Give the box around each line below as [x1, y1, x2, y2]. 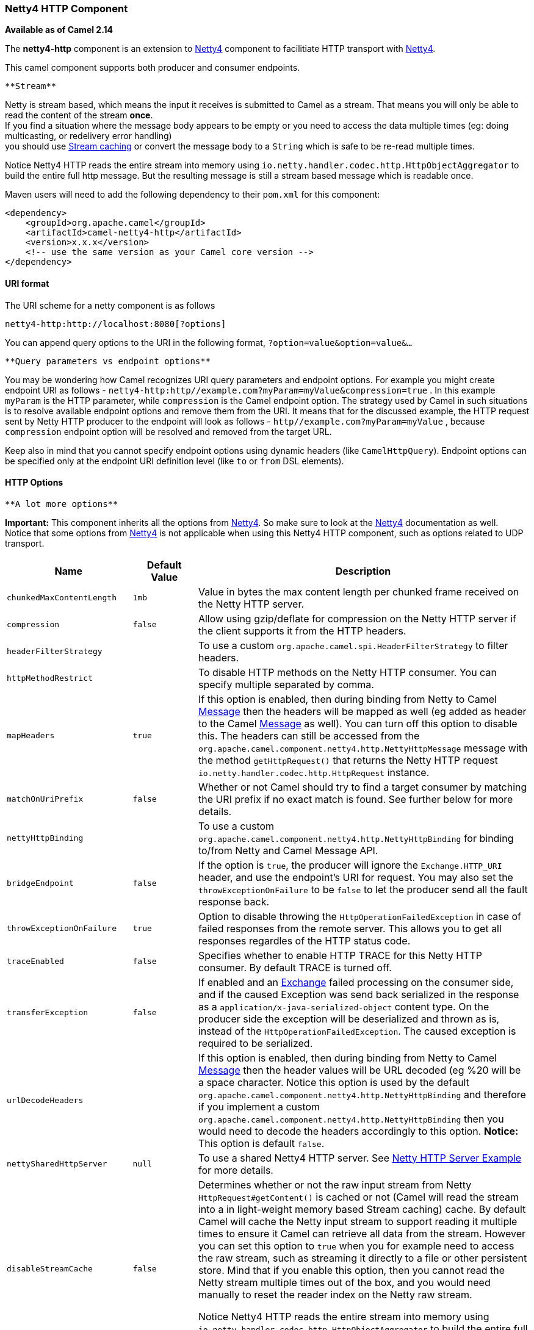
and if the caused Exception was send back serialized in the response [198, 988, 519, 1001]
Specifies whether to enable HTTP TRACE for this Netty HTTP [198, 949, 482, 962]
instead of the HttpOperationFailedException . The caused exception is [198, 1024, 516, 1037]
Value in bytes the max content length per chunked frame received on [198, 585, 519, 598]
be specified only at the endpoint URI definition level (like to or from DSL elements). [5, 455, 344, 466]
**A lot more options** [5, 498, 118, 509]
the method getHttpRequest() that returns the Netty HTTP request [198, 753, 498, 766]
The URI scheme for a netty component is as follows [5, 300, 215, 311]
